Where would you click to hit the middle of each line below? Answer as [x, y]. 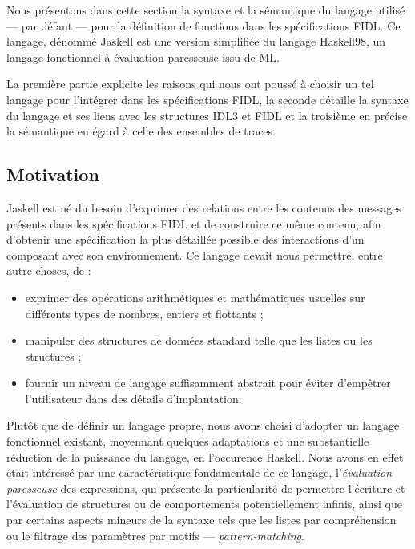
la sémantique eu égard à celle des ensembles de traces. [141, 131]
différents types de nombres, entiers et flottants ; [144, 313]
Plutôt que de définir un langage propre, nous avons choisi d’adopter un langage [203, 425]
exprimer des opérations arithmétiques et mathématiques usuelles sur [195, 297]
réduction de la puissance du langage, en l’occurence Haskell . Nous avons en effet [205, 456]
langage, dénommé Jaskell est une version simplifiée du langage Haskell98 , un [196, 41]
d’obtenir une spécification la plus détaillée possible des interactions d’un [185, 239]
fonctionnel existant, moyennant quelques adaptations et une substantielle [188, 441]
